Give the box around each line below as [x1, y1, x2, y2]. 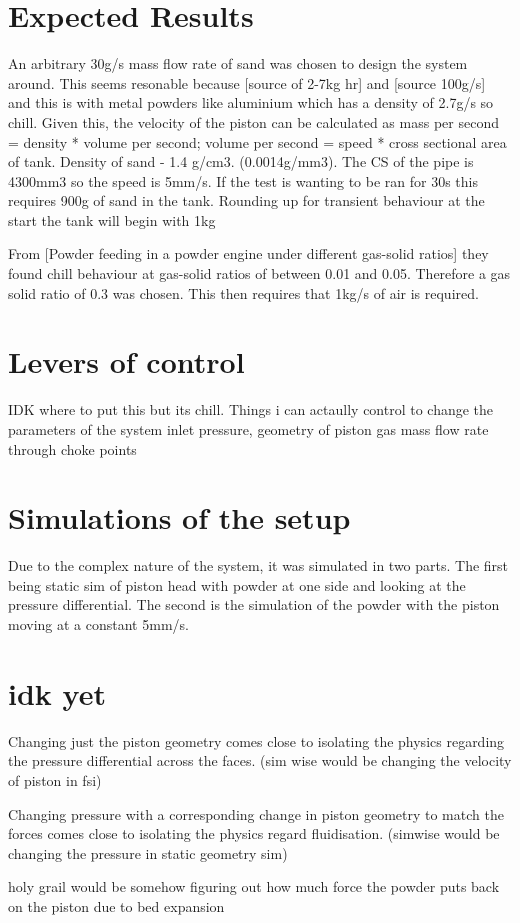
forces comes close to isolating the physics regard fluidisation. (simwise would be [8, 823, 500, 844]
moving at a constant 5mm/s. [8, 614, 189, 635]
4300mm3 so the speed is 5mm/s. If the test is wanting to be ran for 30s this [8, 170, 479, 191]
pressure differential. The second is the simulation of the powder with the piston [8, 594, 500, 615]
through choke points [8, 438, 137, 459]
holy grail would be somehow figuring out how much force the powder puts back [8, 876, 500, 897]
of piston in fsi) [8, 769, 102, 790]
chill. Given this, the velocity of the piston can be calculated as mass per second [8, 111, 499, 132]
